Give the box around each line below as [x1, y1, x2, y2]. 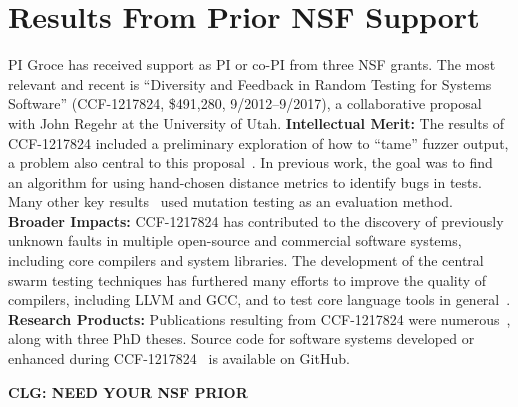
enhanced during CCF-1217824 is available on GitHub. [8, 348, 350, 369]
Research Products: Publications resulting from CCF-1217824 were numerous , [8, 308, 511, 329]
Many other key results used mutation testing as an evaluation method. [8, 191, 453, 212]
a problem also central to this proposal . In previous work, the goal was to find [8, 152, 493, 173]
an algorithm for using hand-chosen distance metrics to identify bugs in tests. [8, 171, 482, 192]
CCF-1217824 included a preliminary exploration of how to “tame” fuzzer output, [8, 132, 509, 153]
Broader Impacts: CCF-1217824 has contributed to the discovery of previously [8, 210, 504, 231]
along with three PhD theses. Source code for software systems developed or [8, 328, 475, 349]
